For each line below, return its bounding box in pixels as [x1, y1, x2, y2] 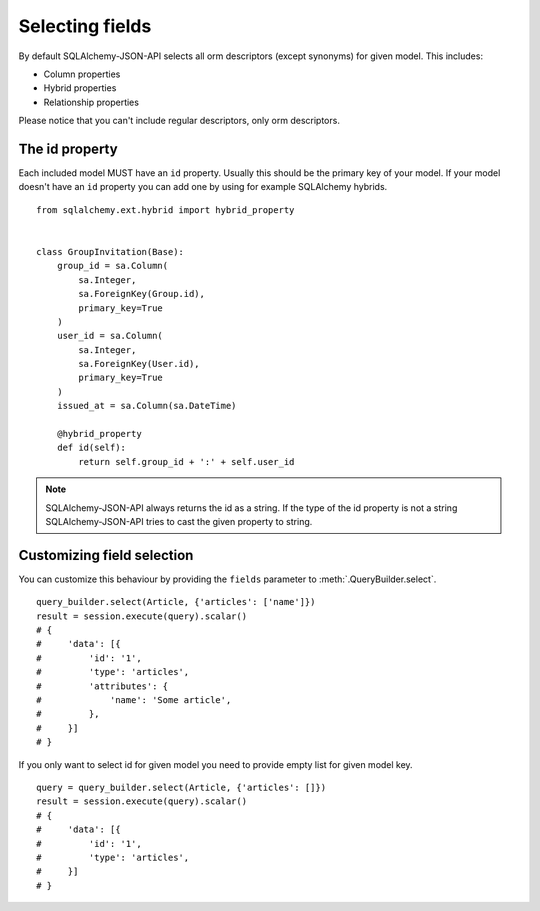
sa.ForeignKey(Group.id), [78, 288, 205, 300]
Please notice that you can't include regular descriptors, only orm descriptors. [18, 115, 340, 127]
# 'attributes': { [36, 680, 169, 692]
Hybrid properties [43, 82, 117, 94]
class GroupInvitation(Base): [36, 246, 185, 257]
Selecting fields [18, 15, 152, 37]
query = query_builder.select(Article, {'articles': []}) [36, 781, 327, 793]
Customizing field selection [18, 546, 194, 564]
